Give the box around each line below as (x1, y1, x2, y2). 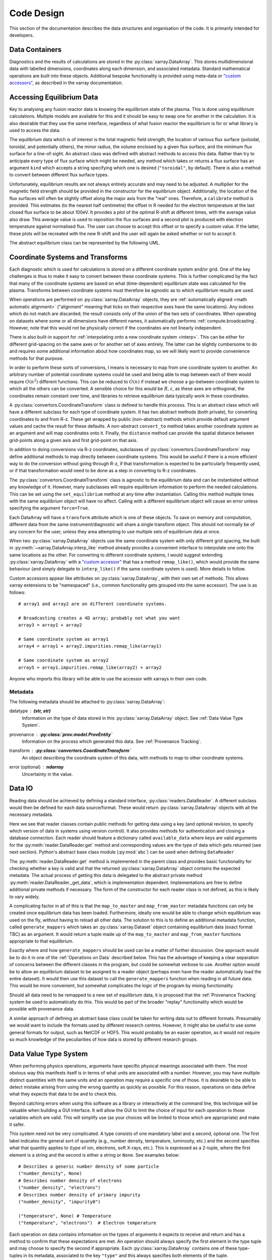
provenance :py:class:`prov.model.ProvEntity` (9, 731, 113, 737)
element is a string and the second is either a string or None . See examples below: (9, 1152, 180, 1158)
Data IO (9, 784, 33, 793)
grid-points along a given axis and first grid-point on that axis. (9, 437, 138, 443)
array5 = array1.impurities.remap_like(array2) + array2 (18, 664, 162, 670)
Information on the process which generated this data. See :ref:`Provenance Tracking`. (22, 738, 201, 744)
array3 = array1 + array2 (18, 622, 83, 628)
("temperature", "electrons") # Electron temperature (18, 1220, 157, 1226)
